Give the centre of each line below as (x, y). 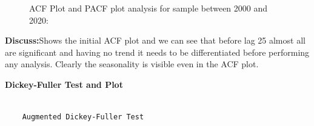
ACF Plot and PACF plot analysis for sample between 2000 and (149, 8)
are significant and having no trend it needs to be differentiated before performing (157, 52)
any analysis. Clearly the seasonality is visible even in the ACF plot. (132, 64)
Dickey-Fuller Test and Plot (64, 84)
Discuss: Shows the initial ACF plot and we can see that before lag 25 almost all (155, 40)
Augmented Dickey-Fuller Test (83, 117)
